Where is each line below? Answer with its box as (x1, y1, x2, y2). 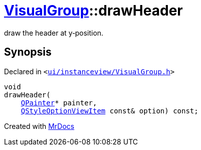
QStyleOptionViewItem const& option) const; (21, 106, 198, 115)
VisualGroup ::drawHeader (4, 2, 183, 19)
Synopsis (4, 46, 52, 59)
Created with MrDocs (4, 121, 75, 130)
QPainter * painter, (21, 98, 97, 107)
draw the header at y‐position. (4, 28, 104, 37)
